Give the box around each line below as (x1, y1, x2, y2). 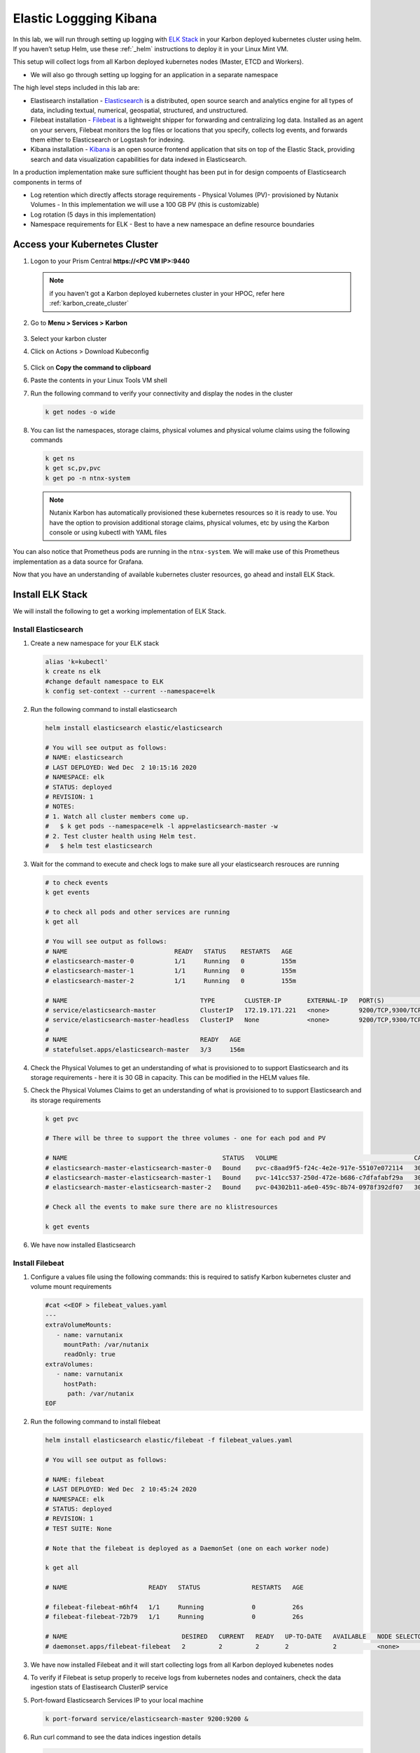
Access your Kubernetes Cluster (13, 238, 159, 250)
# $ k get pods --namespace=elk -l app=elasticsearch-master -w (45, 823, 278, 830)
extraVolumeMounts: (45, 1321, 112, 1329)
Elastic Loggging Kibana (13, 11, 157, 26)
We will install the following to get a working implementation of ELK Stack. (13, 607, 227, 615)
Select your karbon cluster (30, 334, 107, 343)
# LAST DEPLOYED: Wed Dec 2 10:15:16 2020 (45, 763, 197, 771)
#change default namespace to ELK (45, 677, 164, 685)
